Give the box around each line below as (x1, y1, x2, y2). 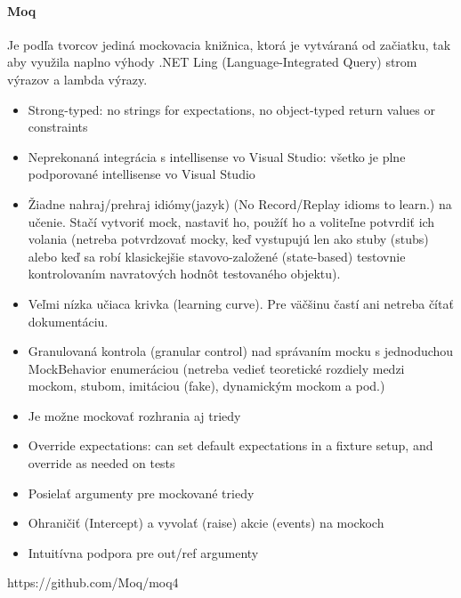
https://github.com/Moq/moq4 (7, 573, 179, 592)
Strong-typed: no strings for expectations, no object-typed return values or (28, 100, 435, 118)
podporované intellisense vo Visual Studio (28, 165, 255, 183)
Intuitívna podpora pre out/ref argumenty (28, 543, 259, 562)
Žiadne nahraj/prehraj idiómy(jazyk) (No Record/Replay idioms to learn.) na (28, 194, 452, 213)
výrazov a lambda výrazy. (7, 69, 148, 88)
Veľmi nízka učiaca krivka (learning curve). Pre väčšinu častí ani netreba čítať (28, 294, 454, 312)
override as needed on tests (28, 454, 175, 473)
